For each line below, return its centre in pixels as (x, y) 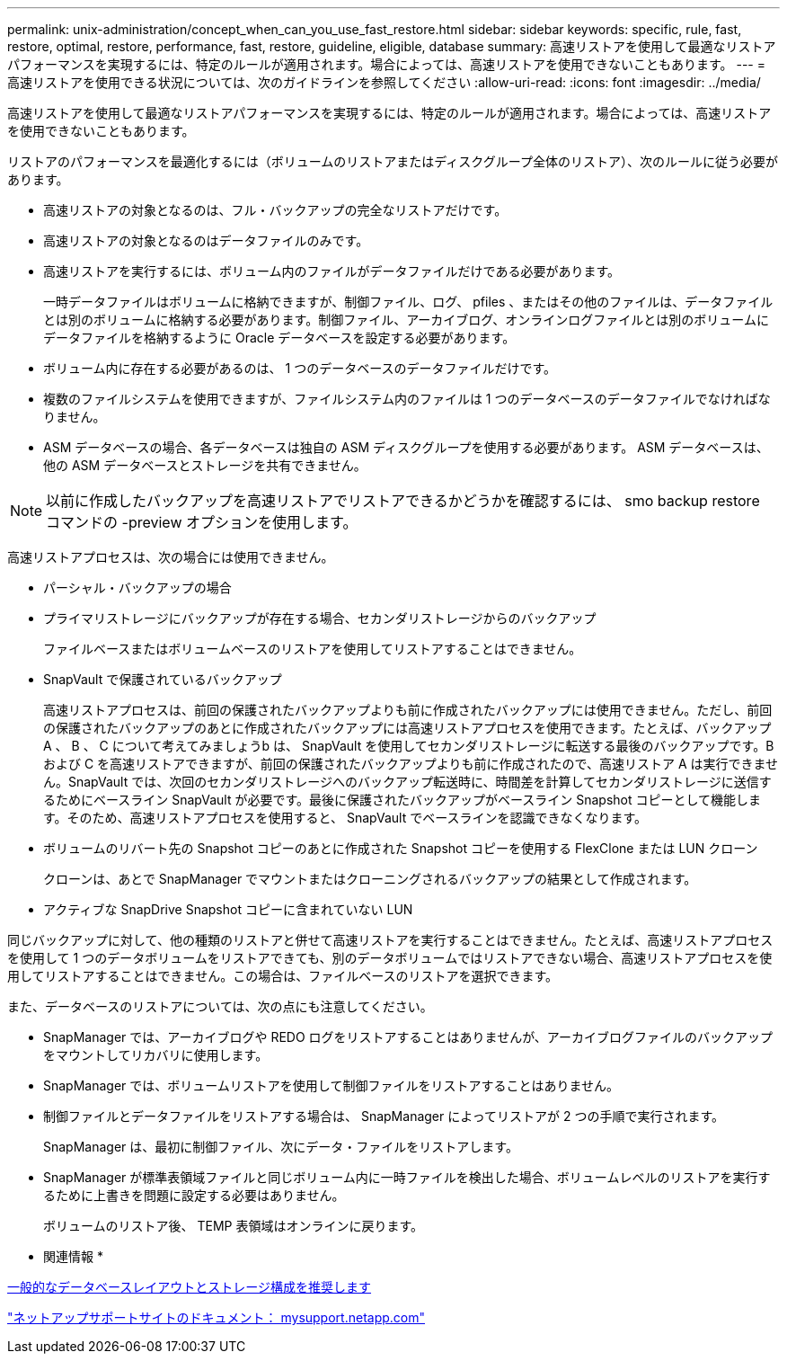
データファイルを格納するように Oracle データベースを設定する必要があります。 (279, 338)
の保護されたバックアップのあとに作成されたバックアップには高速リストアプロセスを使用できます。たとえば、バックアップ (407, 728)
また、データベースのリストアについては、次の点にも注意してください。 (220, 1006)
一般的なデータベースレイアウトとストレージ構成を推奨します (190, 1287)
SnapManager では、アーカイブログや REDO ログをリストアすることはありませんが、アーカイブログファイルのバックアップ (408, 1037)
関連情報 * (73, 1256)
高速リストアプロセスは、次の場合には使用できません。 (171, 557)
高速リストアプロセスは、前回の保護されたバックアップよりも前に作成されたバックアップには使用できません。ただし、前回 (408, 710)
